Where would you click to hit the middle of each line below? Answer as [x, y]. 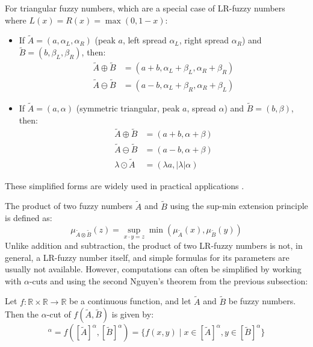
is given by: [133, 314]
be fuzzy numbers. [262, 301]
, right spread [204, 40]
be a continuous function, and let [130, 301]
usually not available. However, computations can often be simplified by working [153, 269]
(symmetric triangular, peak [128, 108]
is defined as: [29, 218]
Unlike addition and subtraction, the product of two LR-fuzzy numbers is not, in [154, 245]
